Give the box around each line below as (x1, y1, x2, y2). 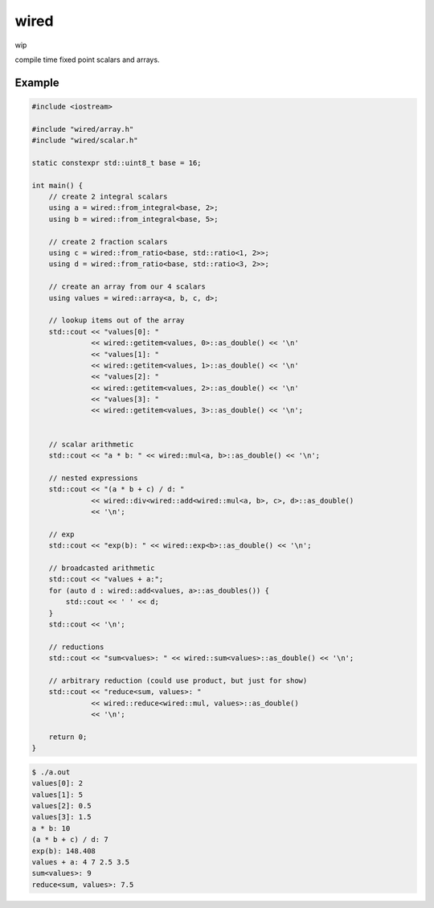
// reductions (48, 642, 104, 651)
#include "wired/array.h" (31, 125, 134, 134)
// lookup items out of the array (48, 316, 185, 325)
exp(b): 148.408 (31, 846, 96, 856)
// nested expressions (48, 473, 138, 483)
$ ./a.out (31, 767, 71, 776)
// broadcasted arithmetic (48, 563, 156, 573)
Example (14, 76, 59, 89)
